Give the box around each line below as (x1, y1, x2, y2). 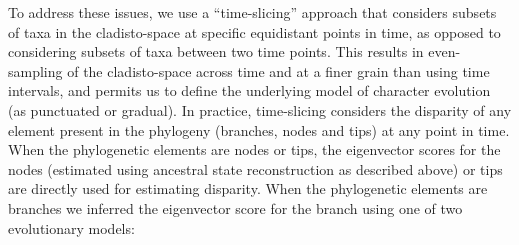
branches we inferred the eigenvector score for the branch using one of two (8, 197, 463, 218)
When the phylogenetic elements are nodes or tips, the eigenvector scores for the (8, 139, 501, 160)
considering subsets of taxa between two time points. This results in (8, 41, 424, 62)
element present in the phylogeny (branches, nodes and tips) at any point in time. (8, 119, 510, 140)
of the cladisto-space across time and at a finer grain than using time (67, 60, 490, 81)
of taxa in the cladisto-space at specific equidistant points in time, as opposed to (8, 21, 501, 42)
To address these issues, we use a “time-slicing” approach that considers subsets (8, 2, 497, 22)
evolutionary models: (8, 217, 135, 238)
